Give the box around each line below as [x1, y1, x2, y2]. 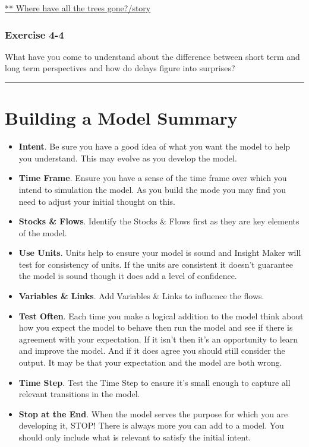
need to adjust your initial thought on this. [18, 195, 175, 207]
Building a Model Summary [5, 106, 238, 130]
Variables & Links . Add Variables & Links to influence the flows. [18, 290, 264, 302]
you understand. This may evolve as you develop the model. [18, 151, 237, 164]
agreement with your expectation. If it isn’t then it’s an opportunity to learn [18, 332, 298, 345]
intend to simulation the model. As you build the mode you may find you [18, 183, 286, 195]
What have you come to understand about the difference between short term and [5, 50, 300, 62]
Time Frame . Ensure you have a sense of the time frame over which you [18, 172, 287, 184]
